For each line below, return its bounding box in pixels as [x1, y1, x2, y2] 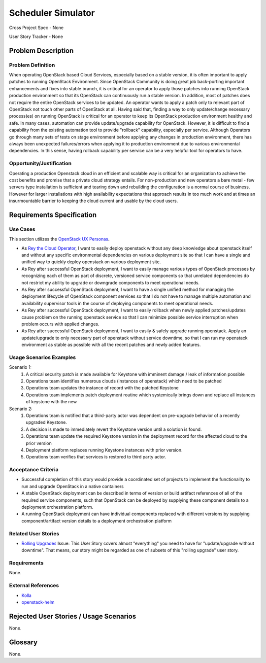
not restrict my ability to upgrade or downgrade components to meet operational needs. [21, 279, 199, 285]
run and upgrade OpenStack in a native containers [21, 483, 124, 489]
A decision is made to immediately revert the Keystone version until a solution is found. [26, 426, 202, 432]
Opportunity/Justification [9, 160, 71, 167]
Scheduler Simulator [9, 7, 95, 18]
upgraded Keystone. [26, 419, 67, 425]
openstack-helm [21, 599, 55, 605]
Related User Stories [9, 530, 60, 537]
